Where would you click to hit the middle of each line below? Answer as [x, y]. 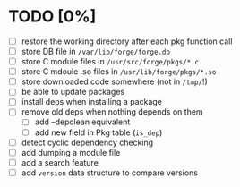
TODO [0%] [52, 17]
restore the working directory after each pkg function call [127, 41]
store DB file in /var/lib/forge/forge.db [96, 51]
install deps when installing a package [91, 102]
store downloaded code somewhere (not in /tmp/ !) [114, 81]
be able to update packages [73, 92]
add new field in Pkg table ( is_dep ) [99, 132]
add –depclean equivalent [82, 122]
